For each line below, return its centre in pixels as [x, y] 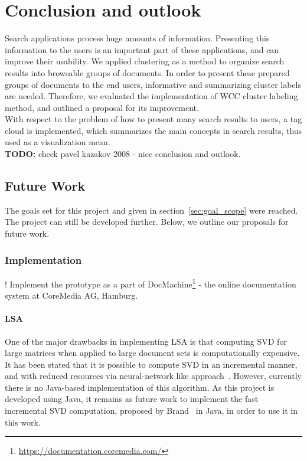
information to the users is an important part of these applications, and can [142, 49]
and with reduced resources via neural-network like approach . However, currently [153, 376]
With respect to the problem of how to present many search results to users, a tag [153, 119]
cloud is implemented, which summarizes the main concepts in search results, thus [153, 130]
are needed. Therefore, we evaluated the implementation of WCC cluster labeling [151, 96]
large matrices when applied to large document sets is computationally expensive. [152, 353]
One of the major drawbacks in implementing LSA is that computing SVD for [146, 341]
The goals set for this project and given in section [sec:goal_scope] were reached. [151, 210]
